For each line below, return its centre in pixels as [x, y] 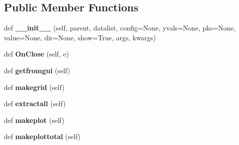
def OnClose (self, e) [37, 54]
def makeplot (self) [34, 120]
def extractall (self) [35, 103]
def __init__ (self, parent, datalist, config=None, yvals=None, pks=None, [120, 28]
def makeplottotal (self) [42, 136]
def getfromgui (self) [37, 70]
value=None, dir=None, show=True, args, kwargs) [80, 37]
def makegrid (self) [34, 87]
